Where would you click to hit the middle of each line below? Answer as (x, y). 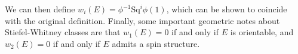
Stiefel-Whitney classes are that (63, 32)
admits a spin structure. (156, 43)
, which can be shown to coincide (227, 9)
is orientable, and (262, 32)
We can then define (40, 9)
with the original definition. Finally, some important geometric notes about (142, 20)
